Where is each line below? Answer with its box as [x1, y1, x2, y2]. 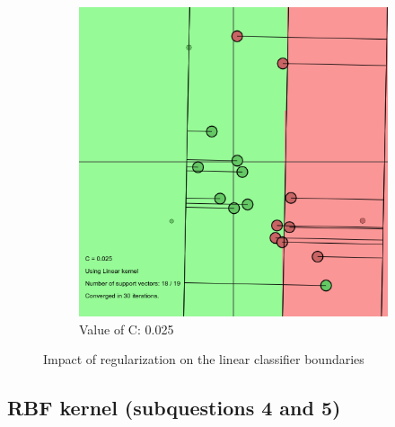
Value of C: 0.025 [79, 319, 174, 338]
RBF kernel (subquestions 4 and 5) [7, 394, 341, 422]
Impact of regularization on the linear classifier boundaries [43, 350, 364, 369]
